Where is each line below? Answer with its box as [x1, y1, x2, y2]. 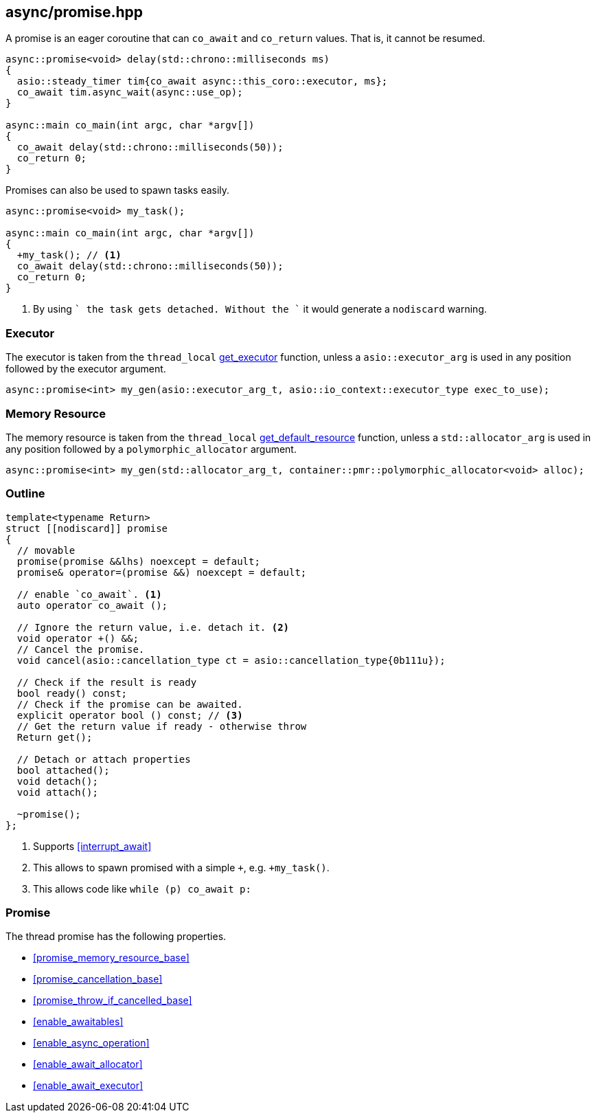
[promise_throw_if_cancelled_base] [33, 994, 192, 1007]
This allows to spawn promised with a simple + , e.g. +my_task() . [33, 861, 330, 873]
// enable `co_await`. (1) [16, 588, 162, 600]
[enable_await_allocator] [33, 1058, 143, 1071]
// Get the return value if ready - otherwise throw [16, 720, 307, 732]
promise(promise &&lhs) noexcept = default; [16, 555, 260, 567]
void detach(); [16, 775, 98, 787]
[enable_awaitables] [33, 1016, 124, 1028]
